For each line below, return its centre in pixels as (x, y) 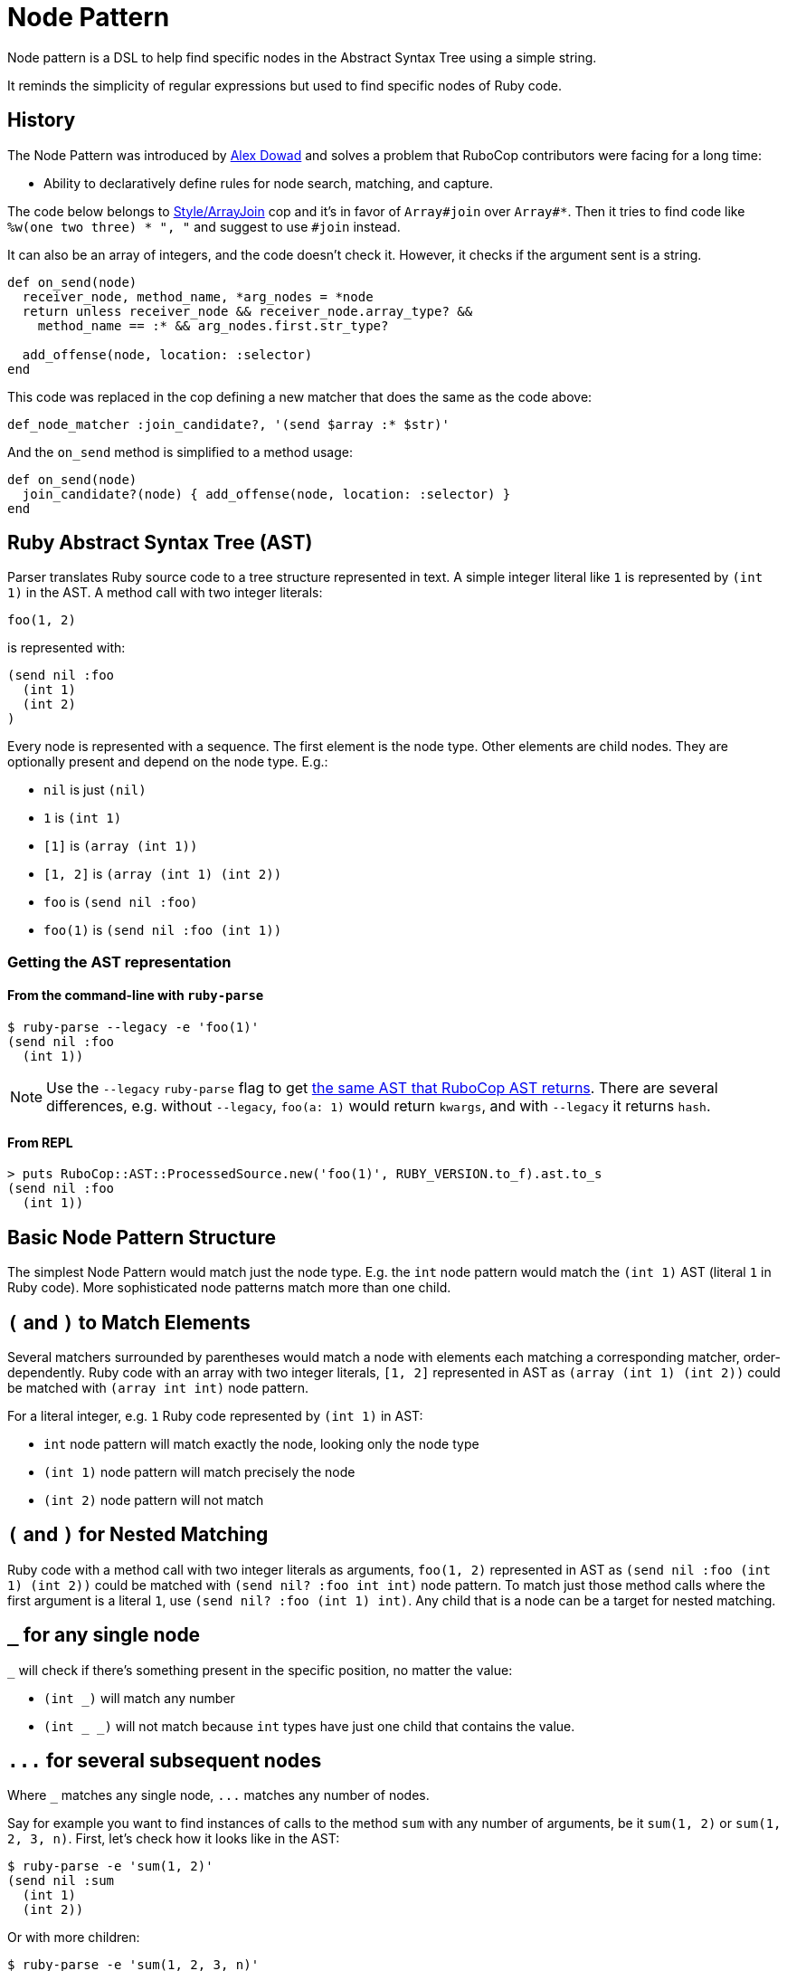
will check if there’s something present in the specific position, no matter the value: (265, 1670)
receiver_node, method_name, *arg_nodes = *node (198, 296)
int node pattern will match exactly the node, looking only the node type (261, 1443)
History (42, 120)
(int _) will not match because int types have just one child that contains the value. (309, 1726)
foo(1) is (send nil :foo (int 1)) (163, 930)
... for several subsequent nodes (165, 1761)
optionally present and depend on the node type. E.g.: (168, 762)
